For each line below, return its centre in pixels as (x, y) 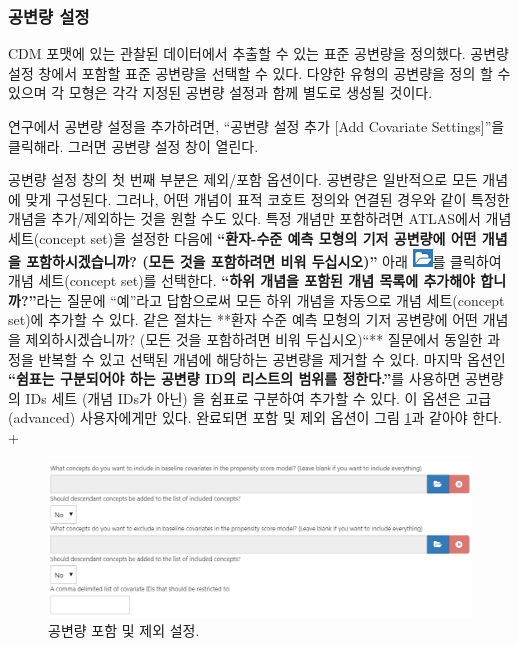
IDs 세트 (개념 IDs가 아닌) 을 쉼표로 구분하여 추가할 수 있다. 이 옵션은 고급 (258, 397)
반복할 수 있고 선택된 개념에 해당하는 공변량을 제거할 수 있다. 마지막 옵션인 (272, 358)
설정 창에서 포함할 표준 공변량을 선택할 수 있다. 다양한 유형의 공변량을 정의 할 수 (259, 72)
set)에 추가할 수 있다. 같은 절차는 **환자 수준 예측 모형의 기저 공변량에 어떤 (243, 319)
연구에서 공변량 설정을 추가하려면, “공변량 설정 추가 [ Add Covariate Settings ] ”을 (256, 126)
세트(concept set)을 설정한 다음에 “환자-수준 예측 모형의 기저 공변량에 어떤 (242, 237)
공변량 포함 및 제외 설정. (124, 630)
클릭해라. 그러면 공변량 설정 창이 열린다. (133, 145)
